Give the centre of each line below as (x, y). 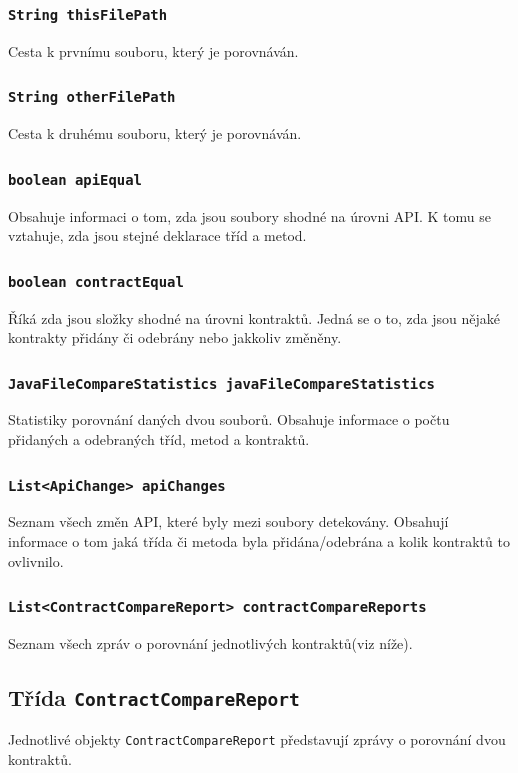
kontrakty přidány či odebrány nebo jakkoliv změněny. (175, 337)
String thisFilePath (88, 14)
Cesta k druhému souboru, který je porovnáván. (155, 133)
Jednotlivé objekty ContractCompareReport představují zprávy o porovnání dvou (257, 739)
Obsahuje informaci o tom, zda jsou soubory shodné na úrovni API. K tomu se (249, 215)
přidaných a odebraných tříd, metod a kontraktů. (159, 439)
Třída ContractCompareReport (154, 696)
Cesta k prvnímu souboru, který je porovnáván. (153, 50)
